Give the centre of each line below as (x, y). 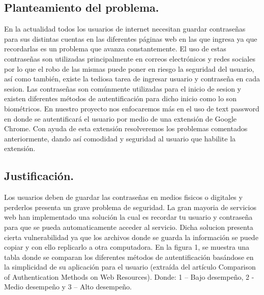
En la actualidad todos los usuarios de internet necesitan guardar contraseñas (125, 29)
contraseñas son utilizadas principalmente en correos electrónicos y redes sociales (130, 58)
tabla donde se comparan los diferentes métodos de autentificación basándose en (129, 257)
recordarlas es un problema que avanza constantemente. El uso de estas (115, 49)
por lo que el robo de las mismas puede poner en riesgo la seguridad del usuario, (129, 68)
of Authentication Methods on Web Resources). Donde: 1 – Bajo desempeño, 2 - (129, 276)
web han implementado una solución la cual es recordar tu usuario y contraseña (128, 217)
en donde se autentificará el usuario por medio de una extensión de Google (121, 118)
